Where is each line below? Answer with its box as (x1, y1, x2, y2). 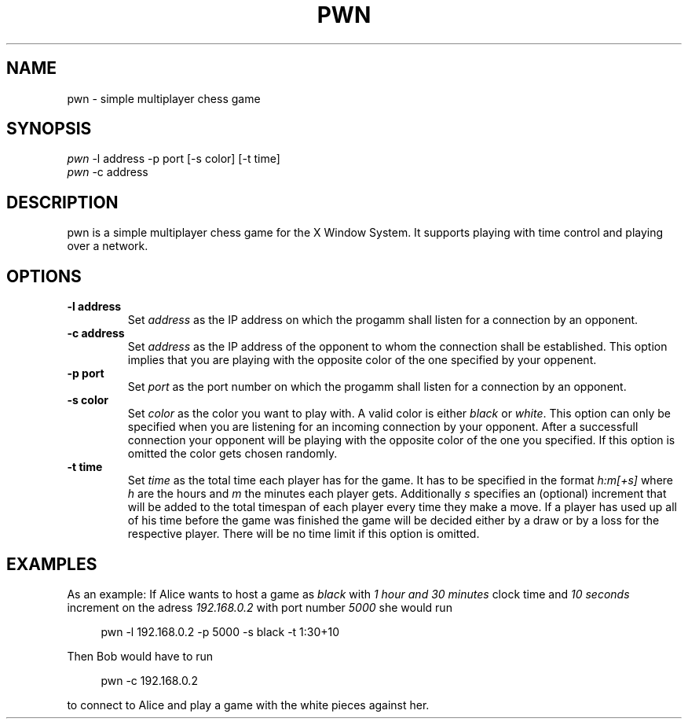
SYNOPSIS (6, 119, 92, 139)
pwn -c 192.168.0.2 (101, 673, 198, 687)
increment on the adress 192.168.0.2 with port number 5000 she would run (67, 600, 452, 614)
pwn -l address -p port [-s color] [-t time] (67, 152, 280, 166)
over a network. (67, 239, 148, 253)
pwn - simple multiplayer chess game (67, 91, 261, 105)
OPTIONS (6, 266, 82, 286)
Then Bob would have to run (67, 649, 214, 663)
